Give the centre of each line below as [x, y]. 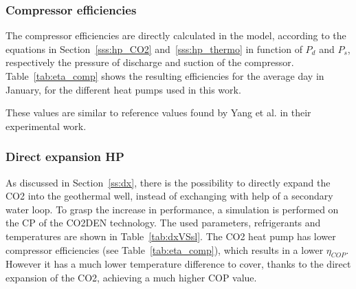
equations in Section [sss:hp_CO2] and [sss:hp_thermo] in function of [154, 49]
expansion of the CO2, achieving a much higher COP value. [131, 277]
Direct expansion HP [65, 157]
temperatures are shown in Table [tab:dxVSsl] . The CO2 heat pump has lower [171, 236]
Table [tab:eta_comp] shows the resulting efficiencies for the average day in [165, 76]
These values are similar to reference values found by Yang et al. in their [158, 113]
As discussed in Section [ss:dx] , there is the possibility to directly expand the [168, 182]
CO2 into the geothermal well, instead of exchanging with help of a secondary [169, 196]
